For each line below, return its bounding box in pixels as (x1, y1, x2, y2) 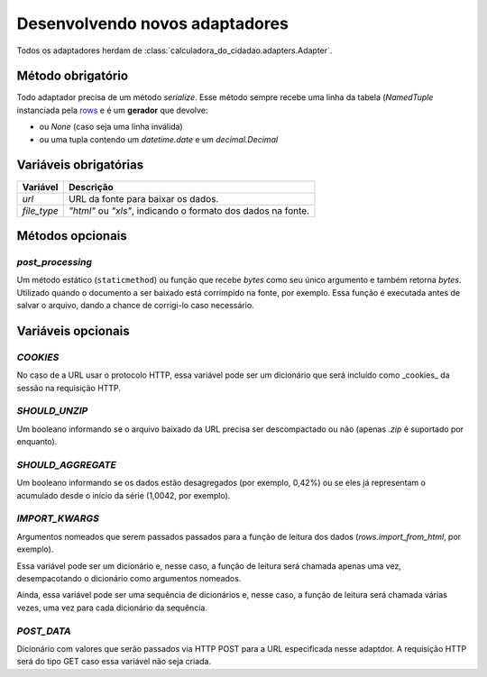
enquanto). (16, 436, 58, 447)
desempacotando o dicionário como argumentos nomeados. (16, 573, 242, 583)
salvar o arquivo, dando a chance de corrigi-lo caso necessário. (16, 300, 254, 311)
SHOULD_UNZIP (16, 405, 88, 417)
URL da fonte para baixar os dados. (69, 192, 219, 205)
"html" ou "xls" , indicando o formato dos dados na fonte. (69, 204, 310, 216)
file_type (22, 204, 59, 216)
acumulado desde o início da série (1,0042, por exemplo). (16, 489, 231, 500)
